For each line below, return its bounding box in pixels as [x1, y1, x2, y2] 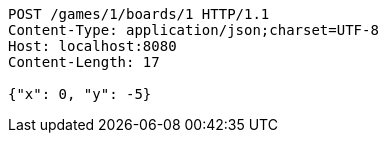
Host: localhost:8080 [8, 38, 177, 54]
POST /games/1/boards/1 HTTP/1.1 [8, 6, 270, 22]
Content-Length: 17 [8, 54, 160, 70]
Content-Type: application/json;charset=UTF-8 [8, 22, 379, 38]
